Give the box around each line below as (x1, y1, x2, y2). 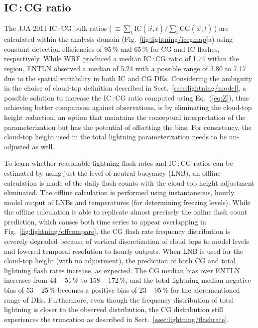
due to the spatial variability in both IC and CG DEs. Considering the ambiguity (4, 73, 253, 83)
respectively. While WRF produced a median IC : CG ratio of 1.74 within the (4, 53, 239, 64)
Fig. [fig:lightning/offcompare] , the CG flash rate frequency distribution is (4, 226, 231, 236)
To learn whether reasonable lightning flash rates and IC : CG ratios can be (4, 158, 233, 168)
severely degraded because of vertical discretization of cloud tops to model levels (4, 236, 249, 246)
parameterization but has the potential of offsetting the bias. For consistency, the (4, 121, 252, 132)
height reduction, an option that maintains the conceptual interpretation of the (4, 111, 246, 122)
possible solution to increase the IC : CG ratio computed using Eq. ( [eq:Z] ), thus (4, 92, 249, 103)
